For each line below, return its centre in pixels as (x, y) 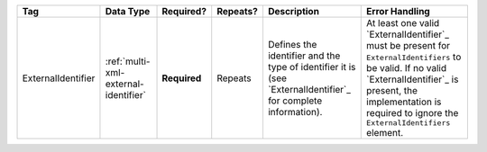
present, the (392, 90)
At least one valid (403, 23)
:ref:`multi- (128, 61)
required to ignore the (413, 113)
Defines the (292, 44)
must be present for (409, 45)
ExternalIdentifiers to (414, 57)
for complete (295, 101)
